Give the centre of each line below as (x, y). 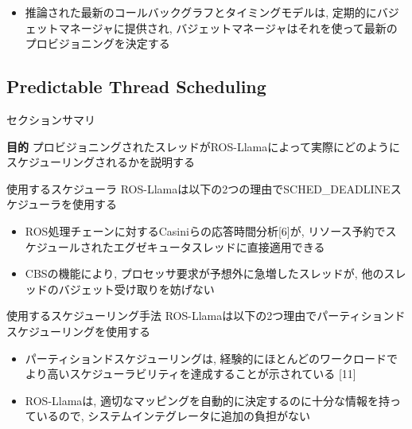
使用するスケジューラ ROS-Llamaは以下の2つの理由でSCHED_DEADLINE (198, 188)
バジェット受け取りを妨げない (136, 289)
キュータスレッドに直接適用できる (236, 246)
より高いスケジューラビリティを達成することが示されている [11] (190, 374)
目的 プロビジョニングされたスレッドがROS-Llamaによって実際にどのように (204, 146)
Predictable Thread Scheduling (136, 86)
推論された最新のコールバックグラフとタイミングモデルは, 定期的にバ (206, 12)
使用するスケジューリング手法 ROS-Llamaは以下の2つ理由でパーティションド (206, 316)
